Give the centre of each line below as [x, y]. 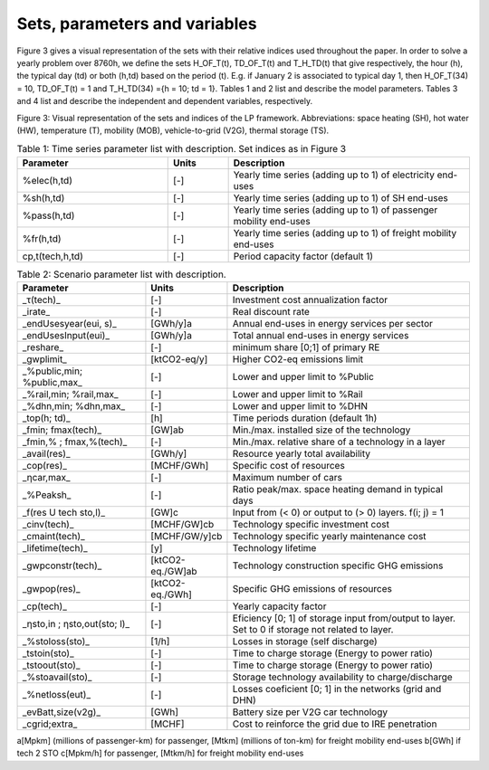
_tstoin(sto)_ [48, 653]
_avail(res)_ [46, 454]
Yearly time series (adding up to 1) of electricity [334, 175]
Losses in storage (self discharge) [305, 642]
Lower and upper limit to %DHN [300, 406]
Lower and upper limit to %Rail [297, 395]
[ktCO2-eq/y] [179, 359]
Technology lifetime [274, 548]
